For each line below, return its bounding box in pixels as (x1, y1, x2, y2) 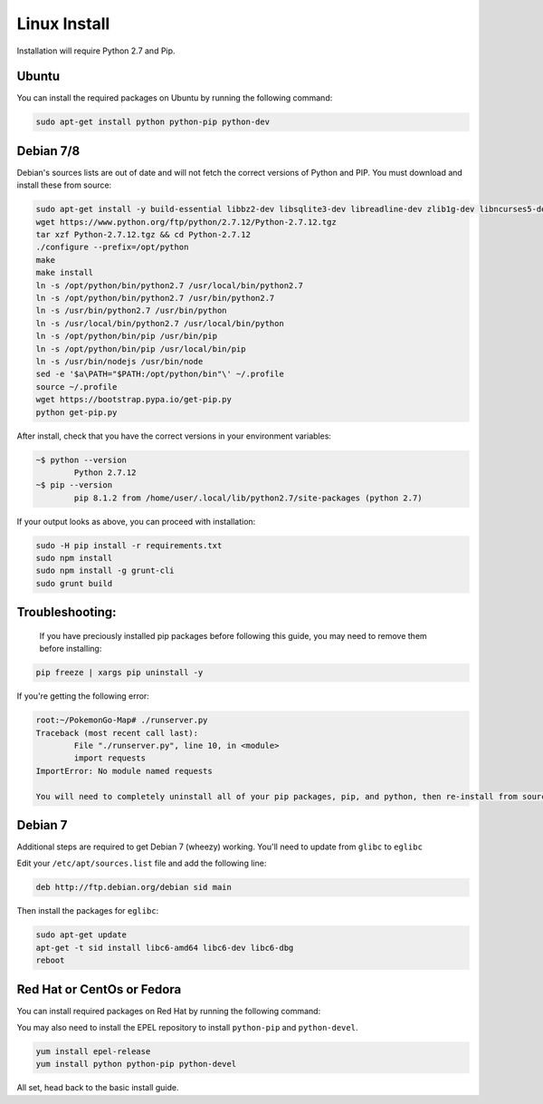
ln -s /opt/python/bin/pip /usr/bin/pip (35, 331, 217, 342)
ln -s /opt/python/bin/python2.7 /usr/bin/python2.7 (35, 293, 275, 304)
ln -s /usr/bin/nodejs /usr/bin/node (35, 356, 204, 366)
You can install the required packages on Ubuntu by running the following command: (16, 92, 333, 103)
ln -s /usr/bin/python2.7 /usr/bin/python (35, 305, 227, 316)
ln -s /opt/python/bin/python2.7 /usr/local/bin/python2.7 (35, 280, 303, 290)
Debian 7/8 (16, 143, 81, 159)
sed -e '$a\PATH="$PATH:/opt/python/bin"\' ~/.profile (35, 369, 284, 380)
